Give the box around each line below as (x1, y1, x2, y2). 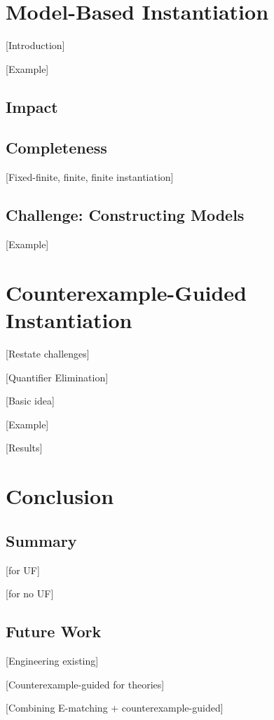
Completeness (6, 137, 107, 158)
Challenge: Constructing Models (6, 204, 245, 226)
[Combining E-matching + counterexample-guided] (6, 700, 224, 715)
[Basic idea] (6, 393, 55, 408)
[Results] (6, 440, 43, 455)
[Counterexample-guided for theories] (6, 677, 165, 691)
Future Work (6, 620, 102, 642)
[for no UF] (6, 586, 54, 601)
